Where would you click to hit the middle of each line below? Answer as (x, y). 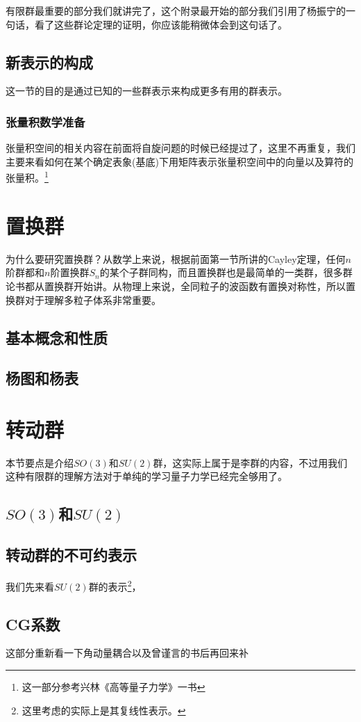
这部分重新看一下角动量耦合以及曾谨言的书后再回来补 (127, 653)
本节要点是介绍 (40, 462)
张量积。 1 (27, 177)
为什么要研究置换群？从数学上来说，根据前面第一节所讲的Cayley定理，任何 (176, 258)
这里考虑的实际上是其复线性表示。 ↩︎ (104, 710)
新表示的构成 (49, 62)
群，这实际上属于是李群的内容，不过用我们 (250, 462)
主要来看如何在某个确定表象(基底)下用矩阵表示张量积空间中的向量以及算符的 (179, 161)
